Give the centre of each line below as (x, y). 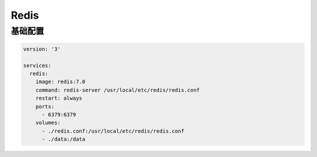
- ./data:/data (64, 139)
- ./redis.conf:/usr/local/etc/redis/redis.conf (113, 131)
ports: (45, 106)
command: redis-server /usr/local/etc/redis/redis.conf (118, 90)
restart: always (59, 98)
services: (37, 65)
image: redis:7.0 (60, 82)
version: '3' (42, 49)
